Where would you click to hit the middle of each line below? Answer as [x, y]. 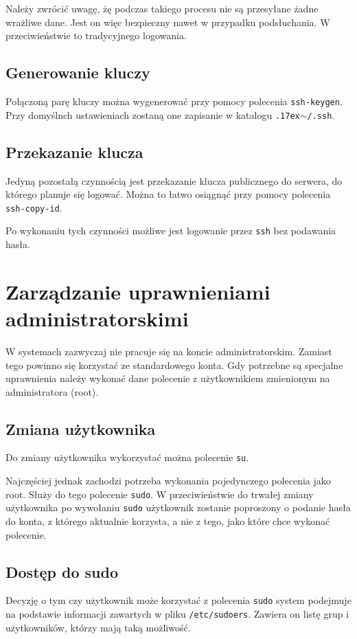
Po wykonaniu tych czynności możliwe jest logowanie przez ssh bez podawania [171, 231]
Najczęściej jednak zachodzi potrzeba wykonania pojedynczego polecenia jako [168, 481]
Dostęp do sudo [62, 571]
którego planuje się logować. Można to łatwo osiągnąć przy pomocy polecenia [168, 194]
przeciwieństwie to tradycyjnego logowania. [96, 35]
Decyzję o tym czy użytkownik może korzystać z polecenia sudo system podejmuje [178, 600]
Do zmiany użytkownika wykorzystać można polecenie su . [127, 457]
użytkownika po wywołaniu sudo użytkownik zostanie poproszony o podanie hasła [178, 507]
